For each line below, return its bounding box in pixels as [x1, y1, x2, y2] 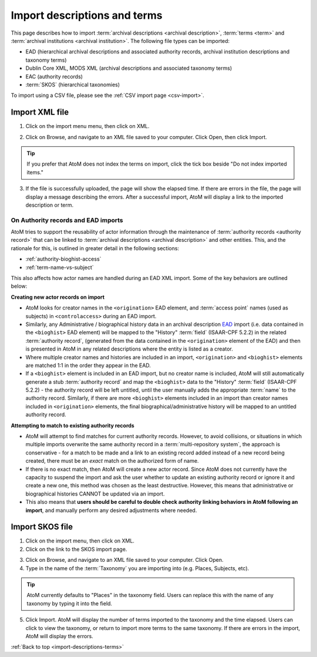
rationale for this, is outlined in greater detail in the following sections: [11, 244, 179, 252]
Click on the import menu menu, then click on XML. [25, 123, 150, 130]
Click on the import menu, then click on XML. [25, 537, 135, 544]
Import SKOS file [11, 522, 73, 532]
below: [11, 282, 28, 290]
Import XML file [11, 107, 69, 117]
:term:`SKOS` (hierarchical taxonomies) [25, 81, 120, 88]
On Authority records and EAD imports [11, 216, 123, 224]
